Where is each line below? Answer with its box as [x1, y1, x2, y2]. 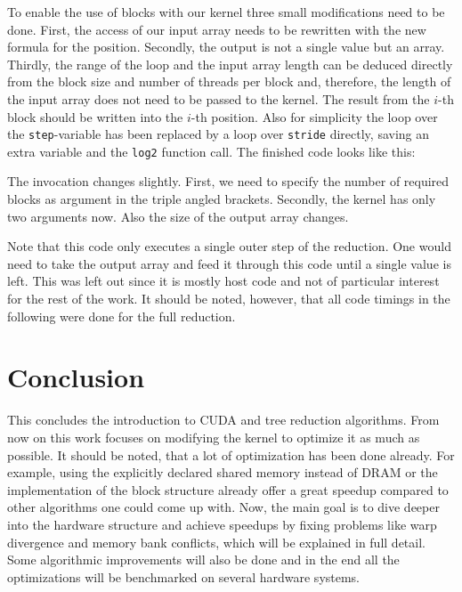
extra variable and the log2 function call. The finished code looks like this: [7, 142, 416, 160]
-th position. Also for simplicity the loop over [190, 107, 438, 126]
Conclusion [7, 359, 145, 395]
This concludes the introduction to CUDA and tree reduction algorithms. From [7, 410, 440, 429]
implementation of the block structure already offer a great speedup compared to [7, 480, 449, 499]
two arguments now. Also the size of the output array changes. [7, 207, 349, 225]
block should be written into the [7, 107, 183, 126]
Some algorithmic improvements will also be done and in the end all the [7, 550, 400, 569]
